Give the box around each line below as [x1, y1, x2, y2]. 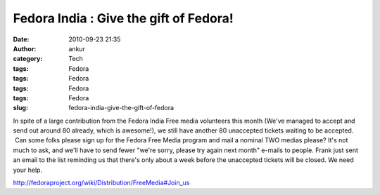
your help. [13, 166, 42, 174]
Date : [13, 35, 30, 43]
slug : [13, 104, 28, 112]
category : [13, 55, 43, 63]
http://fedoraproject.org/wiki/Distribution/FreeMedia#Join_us [13, 179, 190, 187]
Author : [13, 44, 37, 53]
